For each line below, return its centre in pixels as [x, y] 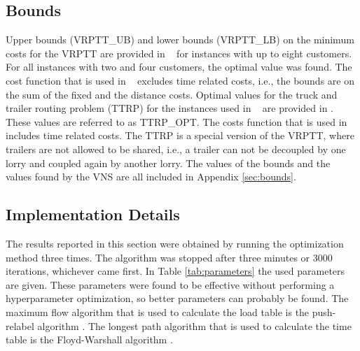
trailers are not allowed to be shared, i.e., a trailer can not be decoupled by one [176, 149]
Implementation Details [93, 214]
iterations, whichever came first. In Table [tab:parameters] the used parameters [175, 271]
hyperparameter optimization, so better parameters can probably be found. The [177, 298]
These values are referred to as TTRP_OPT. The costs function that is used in [176, 121]
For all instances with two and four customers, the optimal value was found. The [179, 67]
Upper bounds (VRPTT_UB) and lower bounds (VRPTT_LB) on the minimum [180, 40]
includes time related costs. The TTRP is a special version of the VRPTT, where [180, 135]
